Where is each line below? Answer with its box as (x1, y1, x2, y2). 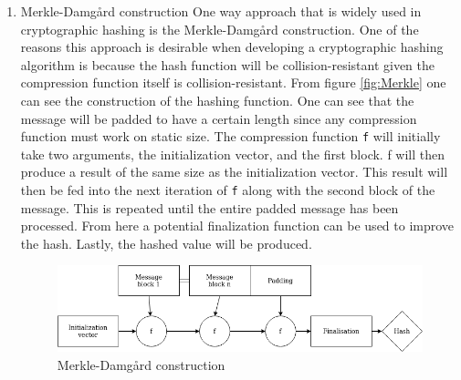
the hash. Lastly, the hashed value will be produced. (20, 233, 312, 252)
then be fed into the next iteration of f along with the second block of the (20, 180, 435, 199)
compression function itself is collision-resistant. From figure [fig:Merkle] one (20, 73, 446, 92)
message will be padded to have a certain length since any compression (20, 108, 417, 128)
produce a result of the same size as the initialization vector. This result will (20, 162, 448, 181)
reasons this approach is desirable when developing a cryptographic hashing (20, 37, 444, 56)
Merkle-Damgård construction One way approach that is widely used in (20, 2, 422, 20)
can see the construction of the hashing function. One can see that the (20, 90, 414, 109)
